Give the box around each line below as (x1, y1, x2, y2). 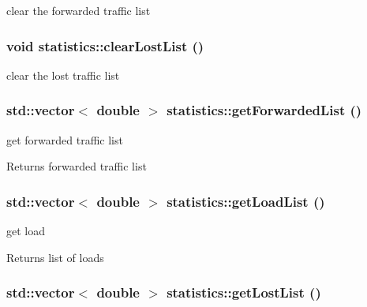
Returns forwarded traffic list (6, 158, 147, 174)
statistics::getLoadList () (167, 191, 325, 211)
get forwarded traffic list (6, 131, 123, 148)
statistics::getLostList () (167, 283, 321, 302)
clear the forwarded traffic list (6, 2, 151, 18)
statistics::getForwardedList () (167, 100, 362, 120)
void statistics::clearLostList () (6, 36, 204, 55)
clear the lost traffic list (6, 66, 120, 83)
